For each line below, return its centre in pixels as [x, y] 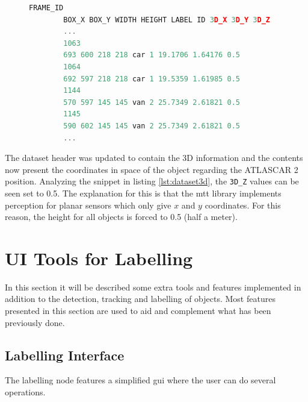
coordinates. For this [243, 205]
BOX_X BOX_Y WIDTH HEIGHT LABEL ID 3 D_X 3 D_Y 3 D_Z [167, 20]
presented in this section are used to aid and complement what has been [138, 311]
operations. [25, 392]
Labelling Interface [65, 355]
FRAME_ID [46, 8]
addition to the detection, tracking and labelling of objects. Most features [140, 299]
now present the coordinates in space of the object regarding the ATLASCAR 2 [152, 169]
